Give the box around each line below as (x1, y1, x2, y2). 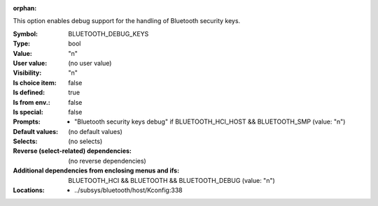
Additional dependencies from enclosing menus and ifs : (13, 166, 180, 175)
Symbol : (13, 29, 38, 38)
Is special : (13, 108, 43, 116)
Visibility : (13, 68, 42, 77)
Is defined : (13, 88, 45, 97)
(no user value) (68, 59, 112, 67)
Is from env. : (13, 98, 50, 106)
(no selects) (68, 137, 103, 146)
